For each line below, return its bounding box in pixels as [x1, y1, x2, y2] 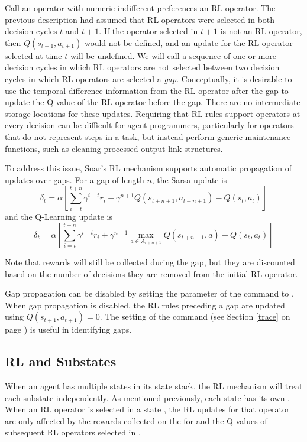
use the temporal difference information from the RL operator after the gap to [5, 84, 289, 96]
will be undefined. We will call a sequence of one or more [70, 49, 277, 61]
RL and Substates [5, 352, 117, 370]
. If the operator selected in [99, 25, 198, 37]
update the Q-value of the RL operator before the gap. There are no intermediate [5, 96, 300, 108]
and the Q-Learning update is [5, 210, 112, 223]
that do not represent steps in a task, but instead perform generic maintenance [5, 130, 291, 142]
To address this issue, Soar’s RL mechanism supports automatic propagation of [5, 162, 292, 174]
